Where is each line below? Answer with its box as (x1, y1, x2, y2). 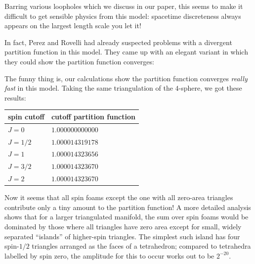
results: (4, 92, 26, 103)
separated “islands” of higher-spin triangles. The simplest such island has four (4, 231, 240, 241)
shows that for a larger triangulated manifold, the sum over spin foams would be (4, 211, 249, 222)
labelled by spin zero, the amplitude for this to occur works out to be (4, 250, 214, 261)
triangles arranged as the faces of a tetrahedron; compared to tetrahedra (32, 241, 251, 251)
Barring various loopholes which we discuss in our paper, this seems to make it (4, 1, 243, 11)
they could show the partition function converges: (4, 56, 154, 66)
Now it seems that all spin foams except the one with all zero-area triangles (4, 192, 233, 203)
